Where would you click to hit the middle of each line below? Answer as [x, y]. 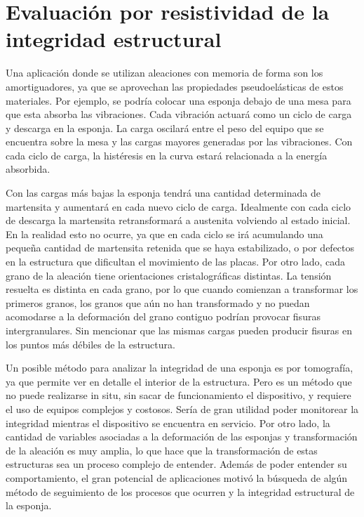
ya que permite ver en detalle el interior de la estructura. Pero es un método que [179, 381]
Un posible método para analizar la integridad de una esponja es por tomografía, [180, 368]
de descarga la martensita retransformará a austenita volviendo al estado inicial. [178, 220]
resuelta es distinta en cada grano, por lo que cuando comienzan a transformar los [182, 289]
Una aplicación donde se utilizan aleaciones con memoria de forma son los [164, 73]
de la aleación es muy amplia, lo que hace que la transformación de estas [162, 450]
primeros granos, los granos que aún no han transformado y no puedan [158, 302]
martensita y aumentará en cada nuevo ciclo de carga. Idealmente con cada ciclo [178, 206]
